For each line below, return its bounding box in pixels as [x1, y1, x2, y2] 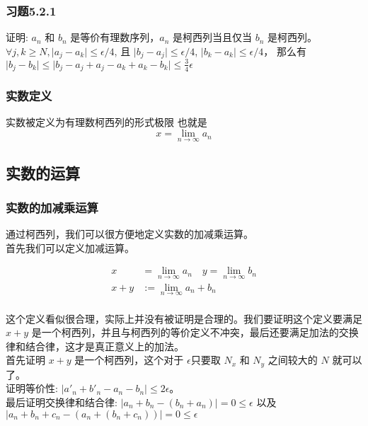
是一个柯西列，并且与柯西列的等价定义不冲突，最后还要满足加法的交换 [31, 325, 359, 340]
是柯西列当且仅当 [173, 30, 253, 45]
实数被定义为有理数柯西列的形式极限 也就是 [6, 115, 207, 129]
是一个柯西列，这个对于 [74, 352, 184, 367]
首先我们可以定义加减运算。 [6, 240, 134, 255]
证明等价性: [6, 381, 58, 396]
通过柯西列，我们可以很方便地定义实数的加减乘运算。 [6, 226, 253, 241]
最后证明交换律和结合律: [6, 394, 117, 409]
